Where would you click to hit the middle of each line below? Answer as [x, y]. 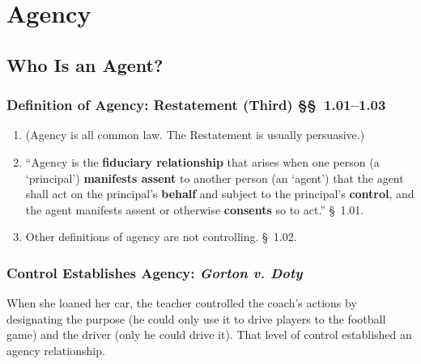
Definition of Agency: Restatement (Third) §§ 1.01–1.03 [196, 105]
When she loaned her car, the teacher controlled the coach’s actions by [182, 303]
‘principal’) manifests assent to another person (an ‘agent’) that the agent [215, 178]
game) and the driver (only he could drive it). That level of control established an [209, 334]
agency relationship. [56, 350]
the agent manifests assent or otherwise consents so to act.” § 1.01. [195, 209]
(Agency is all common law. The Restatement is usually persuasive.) [195, 135]
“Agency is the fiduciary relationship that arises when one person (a [202, 161]
